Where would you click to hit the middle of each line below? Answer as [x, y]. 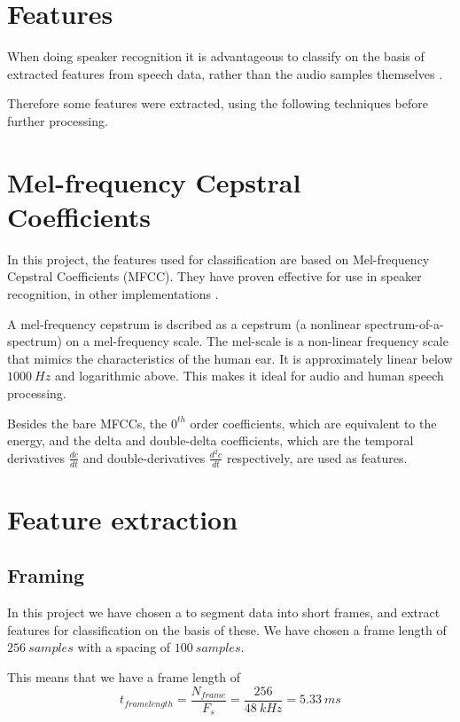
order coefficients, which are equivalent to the [313, 423]
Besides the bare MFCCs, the [87, 423]
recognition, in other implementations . [113, 294]
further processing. [58, 120]
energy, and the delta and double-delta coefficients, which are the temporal [211, 440]
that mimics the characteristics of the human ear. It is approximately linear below [230, 358]
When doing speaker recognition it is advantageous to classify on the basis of [216, 56]
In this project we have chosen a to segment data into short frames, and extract [224, 612]
